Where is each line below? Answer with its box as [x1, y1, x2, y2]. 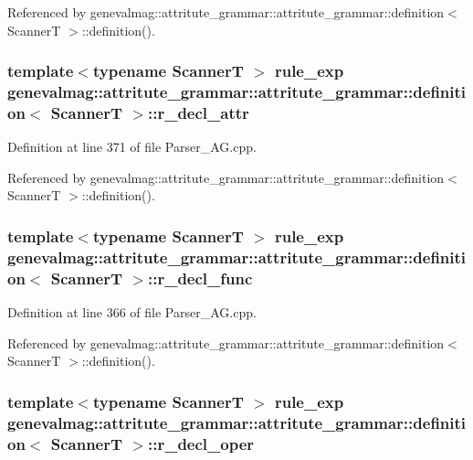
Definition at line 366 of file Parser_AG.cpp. [7, 303, 257, 322]
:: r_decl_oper [147, 432, 255, 455]
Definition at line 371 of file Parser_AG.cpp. [7, 137, 257, 156]
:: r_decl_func [147, 266, 253, 289]
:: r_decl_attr [147, 101, 249, 123]
